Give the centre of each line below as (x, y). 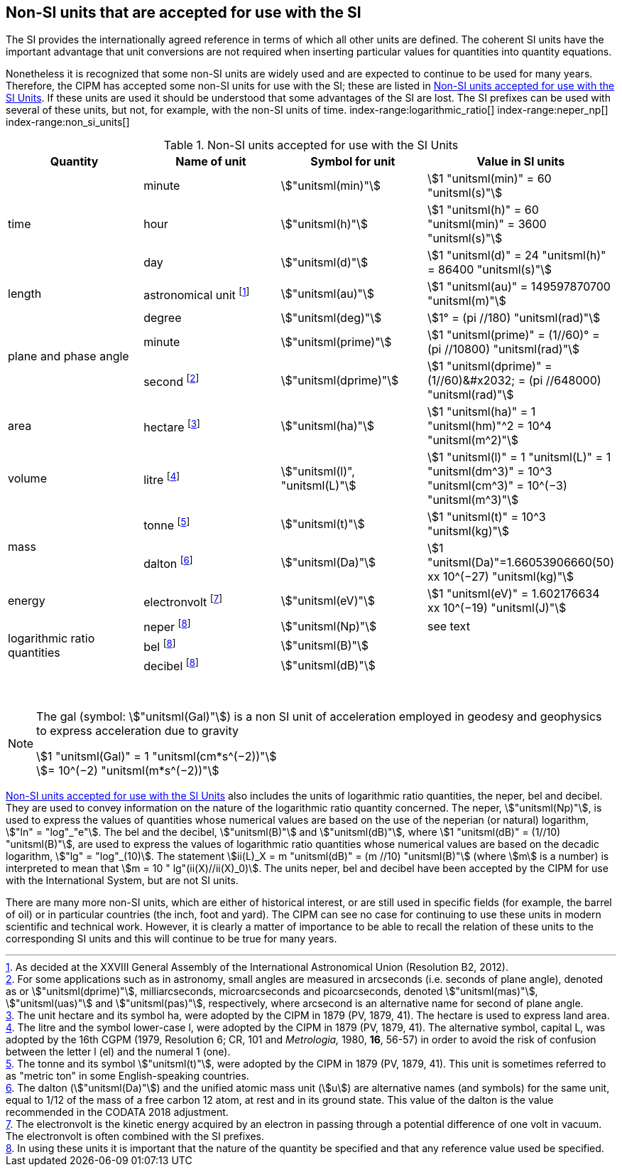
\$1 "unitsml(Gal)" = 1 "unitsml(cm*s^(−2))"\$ (157, 757)
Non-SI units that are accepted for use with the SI (184, 12)
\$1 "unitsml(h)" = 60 (483, 210)
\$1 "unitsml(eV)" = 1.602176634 (513, 594)
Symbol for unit (353, 162)
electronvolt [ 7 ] (183, 601)
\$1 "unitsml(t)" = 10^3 (486, 517)
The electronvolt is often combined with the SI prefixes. (135, 1136)
